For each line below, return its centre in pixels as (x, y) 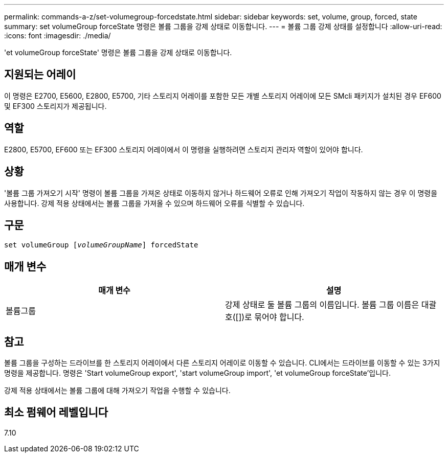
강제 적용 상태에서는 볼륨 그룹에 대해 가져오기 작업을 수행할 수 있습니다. (117, 391)
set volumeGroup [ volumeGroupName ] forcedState (101, 245)
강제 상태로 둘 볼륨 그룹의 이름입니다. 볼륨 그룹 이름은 (322, 305)
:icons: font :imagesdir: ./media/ (58, 36)
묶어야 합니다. (279, 317)
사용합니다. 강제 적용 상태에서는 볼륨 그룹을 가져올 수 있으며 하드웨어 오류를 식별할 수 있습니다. (154, 203)
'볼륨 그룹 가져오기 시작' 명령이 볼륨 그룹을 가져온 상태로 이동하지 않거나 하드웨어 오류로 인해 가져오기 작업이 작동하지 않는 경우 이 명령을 (221, 193)
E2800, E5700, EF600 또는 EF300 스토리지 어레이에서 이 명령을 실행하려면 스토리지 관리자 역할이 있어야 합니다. (184, 149)
